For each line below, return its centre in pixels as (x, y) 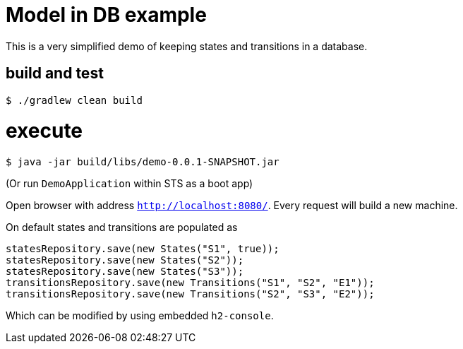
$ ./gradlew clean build (74, 100)
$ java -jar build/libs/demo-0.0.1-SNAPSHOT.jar (143, 162)
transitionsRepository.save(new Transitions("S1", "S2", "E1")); (190, 283)
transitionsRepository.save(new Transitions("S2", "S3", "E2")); (190, 294)
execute (44, 131)
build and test (55, 73)
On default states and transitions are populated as (122, 227)
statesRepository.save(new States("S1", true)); (143, 249)
